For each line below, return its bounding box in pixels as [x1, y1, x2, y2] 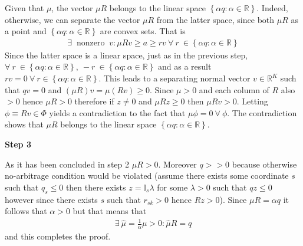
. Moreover [158, 158, 197, 170]
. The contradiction [227, 106, 297, 119]
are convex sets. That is [100, 25, 186, 37]
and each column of [199, 83, 269, 96]
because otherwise [232, 158, 297, 170]
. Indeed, [256, 2, 288, 14]
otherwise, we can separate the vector [5, 13, 140, 25]
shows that [5, 118, 44, 130]
